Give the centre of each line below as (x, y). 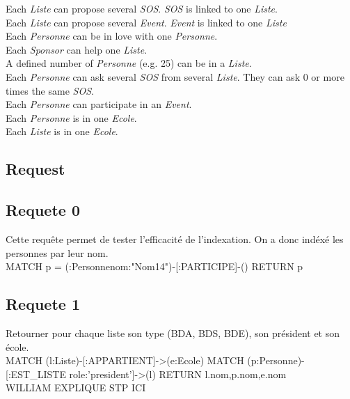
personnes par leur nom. (57, 252)
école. (17, 346)
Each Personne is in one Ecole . (71, 117)
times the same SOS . (50, 90)
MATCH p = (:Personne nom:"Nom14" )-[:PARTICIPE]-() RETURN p (154, 266)
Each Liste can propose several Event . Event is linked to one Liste (146, 22)
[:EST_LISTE (36, 374)
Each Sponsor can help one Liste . (77, 49)
